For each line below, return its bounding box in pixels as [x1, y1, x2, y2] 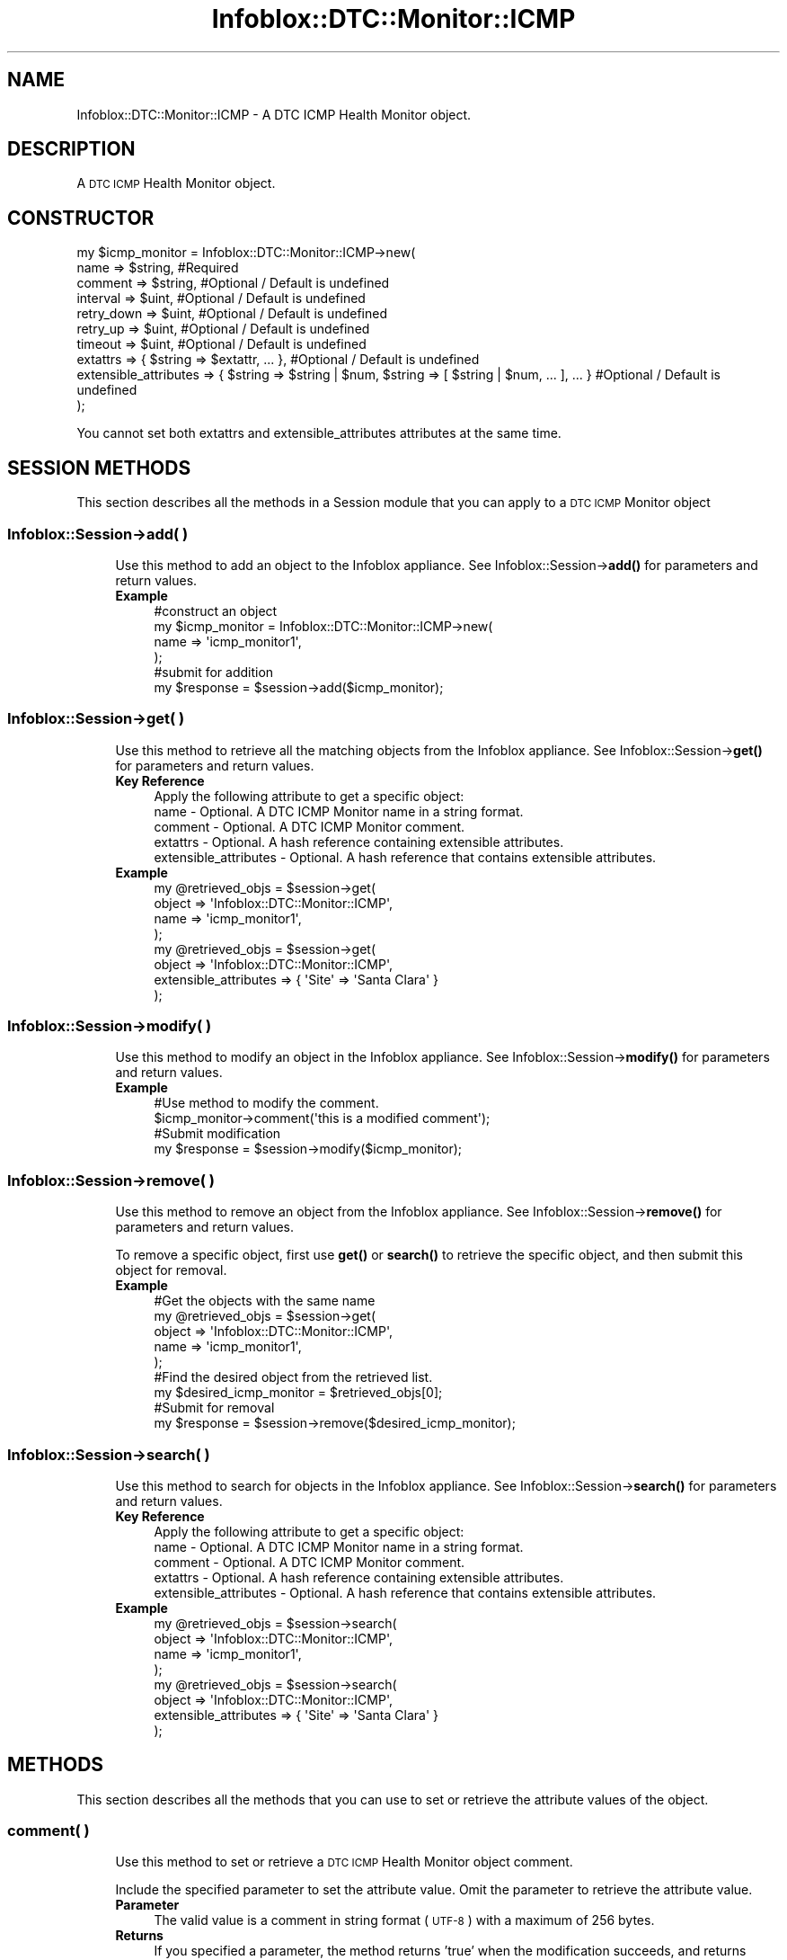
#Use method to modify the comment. [154, 1095, 379, 1111]
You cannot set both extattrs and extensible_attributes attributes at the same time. [76, 425, 562, 441]
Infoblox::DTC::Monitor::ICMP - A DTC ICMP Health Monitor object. [76, 106, 472, 122]
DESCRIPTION [7, 138, 136, 161]
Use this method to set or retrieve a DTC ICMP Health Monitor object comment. [115, 1854, 573, 1870]
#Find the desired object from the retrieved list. [154, 1369, 433, 1385]
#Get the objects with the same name [154, 1293, 376, 1309]
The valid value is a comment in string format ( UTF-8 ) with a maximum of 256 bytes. [154, 1912, 655, 1929]
